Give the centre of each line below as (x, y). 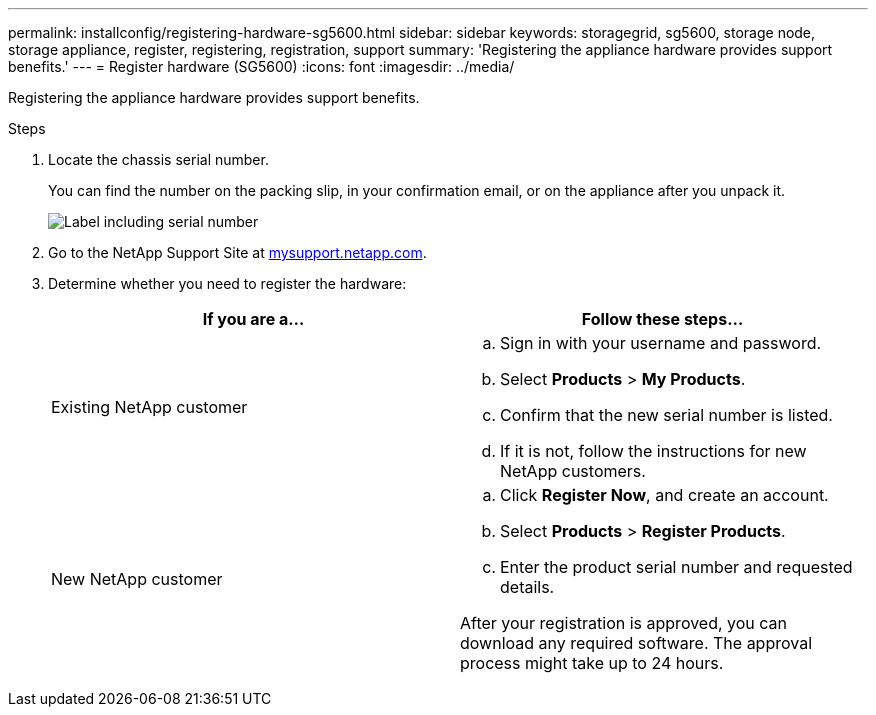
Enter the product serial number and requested (676, 567)
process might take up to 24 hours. (592, 663)
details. (527, 587)
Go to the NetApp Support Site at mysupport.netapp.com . (237, 252)
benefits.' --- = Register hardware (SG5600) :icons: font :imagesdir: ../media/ (261, 66)
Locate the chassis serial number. (158, 159)
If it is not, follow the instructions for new (653, 451)
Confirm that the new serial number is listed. (666, 415)
